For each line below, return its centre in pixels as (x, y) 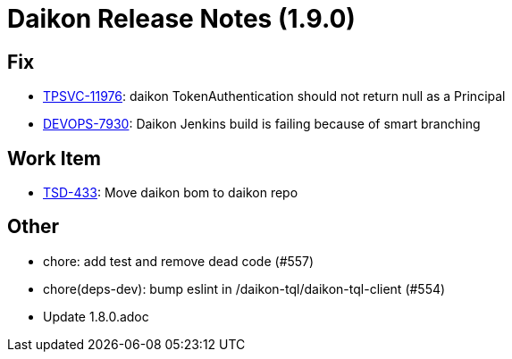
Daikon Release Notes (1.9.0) (181, 19)
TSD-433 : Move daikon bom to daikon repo (171, 193)
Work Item (55, 158)
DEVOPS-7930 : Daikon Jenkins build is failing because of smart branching (262, 124)
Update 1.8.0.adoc (96, 316)
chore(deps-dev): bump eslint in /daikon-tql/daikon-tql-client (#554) (244, 288)
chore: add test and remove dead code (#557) (179, 261)
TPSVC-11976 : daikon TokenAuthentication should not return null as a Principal (274, 96)
